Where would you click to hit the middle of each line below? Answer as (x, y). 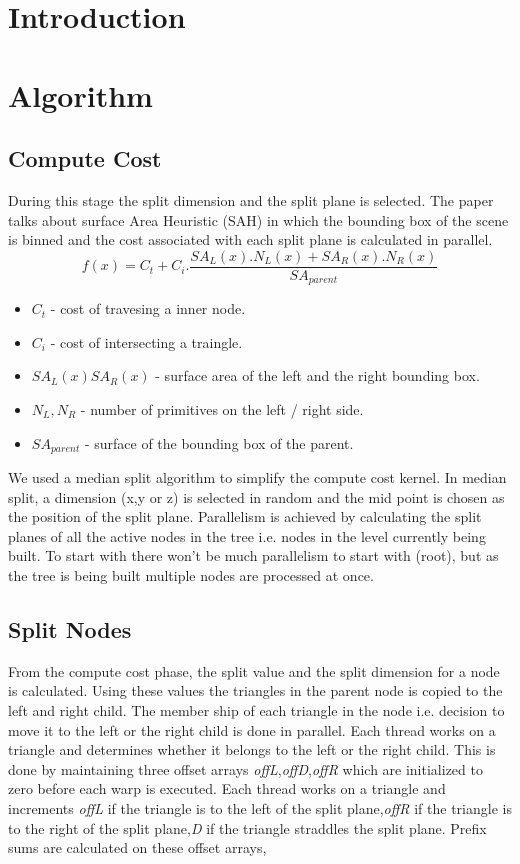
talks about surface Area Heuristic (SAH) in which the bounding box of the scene (258, 219)
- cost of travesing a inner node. (148, 308)
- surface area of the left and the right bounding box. (317, 375)
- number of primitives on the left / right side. (222, 409)
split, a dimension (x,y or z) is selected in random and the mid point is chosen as (256, 496)
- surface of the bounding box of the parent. (219, 442)
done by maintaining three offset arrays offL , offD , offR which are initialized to (245, 768)
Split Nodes (70, 629)
